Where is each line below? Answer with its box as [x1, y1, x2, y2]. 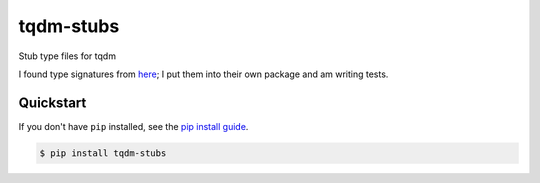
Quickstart [18, 94, 87, 111]
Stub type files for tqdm [18, 50, 117, 62]
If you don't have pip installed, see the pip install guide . [18, 120, 249, 132]
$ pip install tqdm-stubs [39, 147, 167, 159]
